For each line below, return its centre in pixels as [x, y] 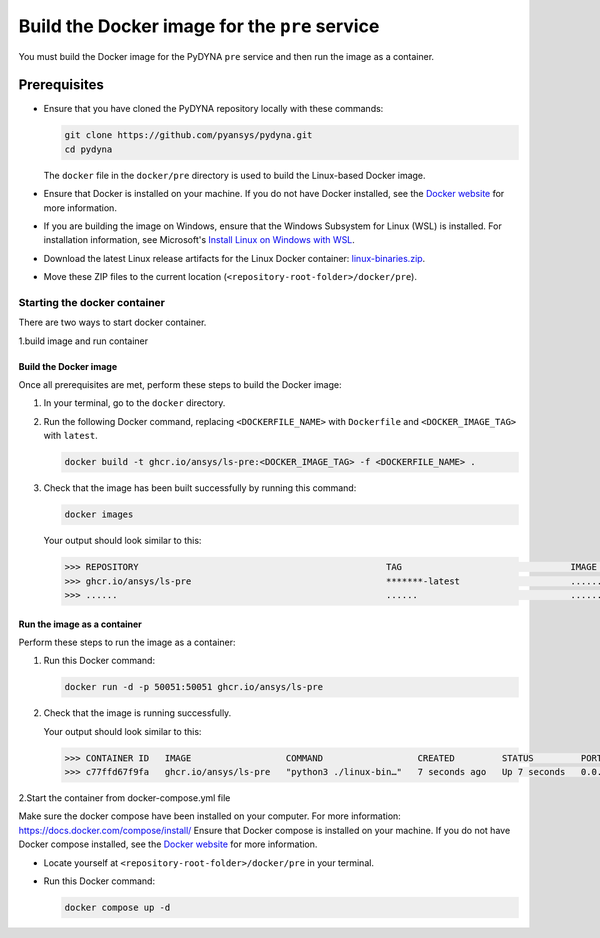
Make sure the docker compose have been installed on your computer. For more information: [210, 816]
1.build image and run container [83, 341]
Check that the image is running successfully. [137, 713]
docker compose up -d [117, 907]
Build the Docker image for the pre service [199, 26]
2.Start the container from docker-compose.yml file [124, 798]
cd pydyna [88, 149]
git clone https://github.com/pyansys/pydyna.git [188, 135]
